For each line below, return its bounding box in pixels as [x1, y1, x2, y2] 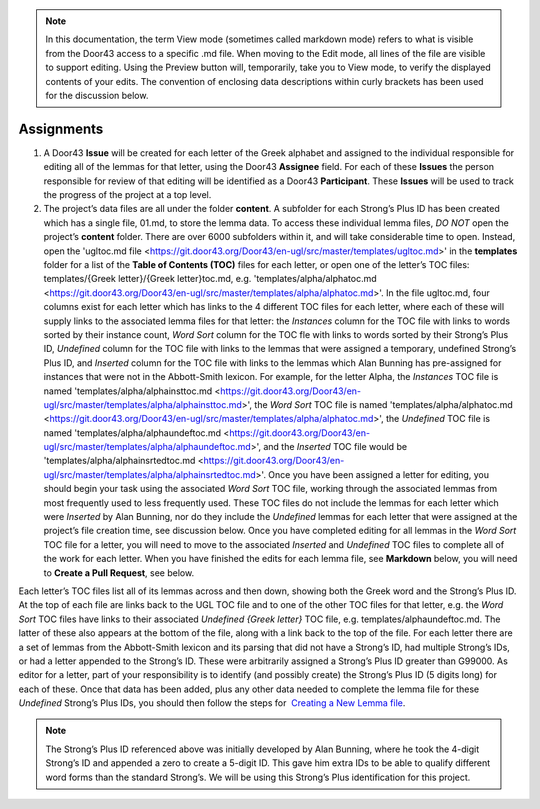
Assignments [18, 120, 104, 137]
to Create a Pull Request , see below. [43, 566, 195, 579]
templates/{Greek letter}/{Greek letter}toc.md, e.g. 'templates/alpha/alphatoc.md [43, 273, 377, 285]
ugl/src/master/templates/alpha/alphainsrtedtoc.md [43, 468, 257, 480]
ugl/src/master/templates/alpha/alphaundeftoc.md [43, 441, 252, 453]
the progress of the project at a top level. [43, 189, 212, 201]
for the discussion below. [45, 89, 149, 101]
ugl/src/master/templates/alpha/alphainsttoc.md [43, 398, 242, 410]
